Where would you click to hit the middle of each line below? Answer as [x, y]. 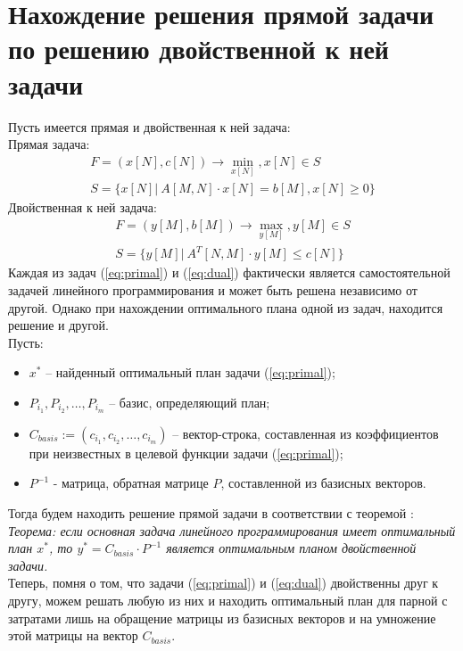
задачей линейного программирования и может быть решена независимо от [213, 289]
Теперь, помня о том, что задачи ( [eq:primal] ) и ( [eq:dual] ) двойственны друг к [223, 583]
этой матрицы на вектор [73, 635]
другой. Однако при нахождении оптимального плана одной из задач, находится [226, 307]
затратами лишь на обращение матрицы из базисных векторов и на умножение [222, 618]
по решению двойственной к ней [198, 49]
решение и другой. [58, 325]
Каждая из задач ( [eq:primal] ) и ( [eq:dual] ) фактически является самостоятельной [229, 272]
